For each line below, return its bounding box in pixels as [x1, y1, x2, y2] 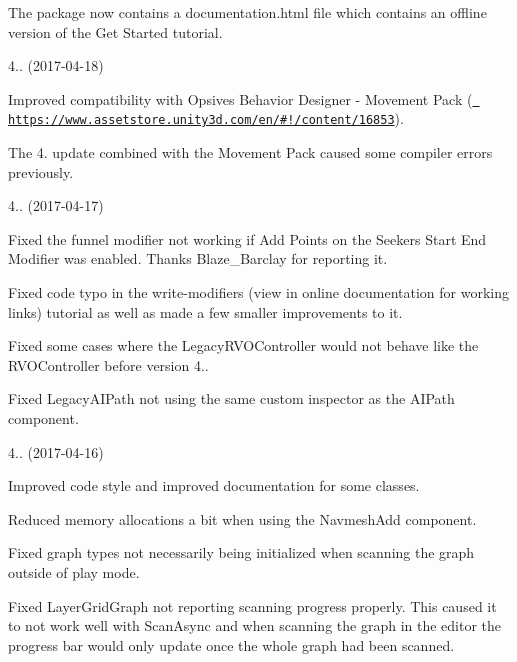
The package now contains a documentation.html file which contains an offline [8, 2, 487, 22]
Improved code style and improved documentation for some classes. [8, 475, 420, 496]
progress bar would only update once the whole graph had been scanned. [8, 634, 455, 655]
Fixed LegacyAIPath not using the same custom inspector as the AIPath [8, 388, 455, 409]
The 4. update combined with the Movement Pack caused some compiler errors [8, 142, 493, 163]
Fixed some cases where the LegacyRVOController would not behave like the [8, 335, 479, 356]
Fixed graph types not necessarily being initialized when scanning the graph [8, 542, 475, 563]
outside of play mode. [8, 562, 140, 582]
